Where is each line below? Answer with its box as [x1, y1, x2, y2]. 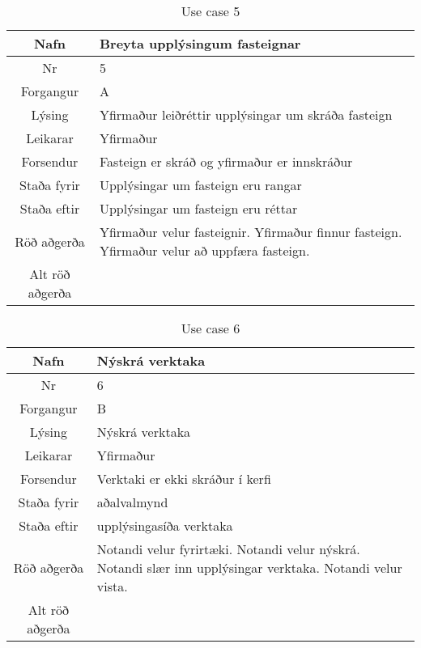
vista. [96, 577, 128, 595]
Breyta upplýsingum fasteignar [99, 34, 301, 53]
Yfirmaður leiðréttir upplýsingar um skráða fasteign [99, 105, 393, 124]
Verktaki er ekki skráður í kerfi [96, 469, 271, 488]
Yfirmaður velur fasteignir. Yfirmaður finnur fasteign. [99, 222, 402, 241]
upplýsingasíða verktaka [96, 516, 233, 535]
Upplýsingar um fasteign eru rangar [99, 176, 302, 194]
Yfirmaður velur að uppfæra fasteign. [99, 241, 310, 260]
